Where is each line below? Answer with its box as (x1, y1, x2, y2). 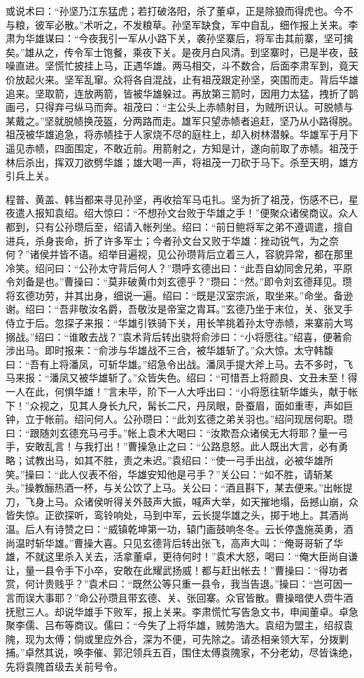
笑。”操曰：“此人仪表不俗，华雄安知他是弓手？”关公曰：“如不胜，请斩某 (6, 466, 333, 481)
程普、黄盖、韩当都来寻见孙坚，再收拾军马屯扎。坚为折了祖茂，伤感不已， (6, 191, 349, 206)
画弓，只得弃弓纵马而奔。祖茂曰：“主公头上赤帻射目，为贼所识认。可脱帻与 (6, 100, 353, 114)
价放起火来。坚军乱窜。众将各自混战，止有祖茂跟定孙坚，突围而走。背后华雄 (6, 72, 358, 86)
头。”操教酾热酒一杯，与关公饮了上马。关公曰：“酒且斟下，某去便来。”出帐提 (6, 480, 353, 495)
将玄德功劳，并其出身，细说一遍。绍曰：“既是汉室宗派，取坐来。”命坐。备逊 (6, 287, 353, 302)
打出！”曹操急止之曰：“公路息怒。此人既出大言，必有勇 (93, 439, 349, 454)
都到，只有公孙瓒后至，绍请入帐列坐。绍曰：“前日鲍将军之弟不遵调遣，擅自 (6, 219, 353, 233)
